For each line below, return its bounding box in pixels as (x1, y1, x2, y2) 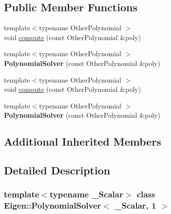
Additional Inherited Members (4, 134, 161, 149)
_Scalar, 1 (114, 199, 156, 212)
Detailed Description (4, 163, 111, 178)
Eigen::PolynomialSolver (4, 199, 101, 212)
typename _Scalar (49, 188, 123, 200)
